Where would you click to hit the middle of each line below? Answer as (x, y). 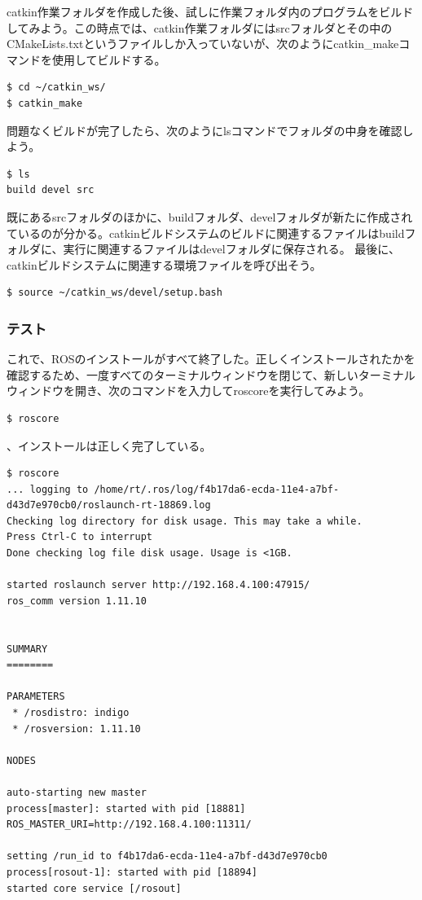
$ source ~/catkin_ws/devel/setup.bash (114, 293)
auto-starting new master (77, 792)
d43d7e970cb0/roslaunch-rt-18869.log (109, 505)
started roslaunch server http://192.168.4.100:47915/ (158, 585)
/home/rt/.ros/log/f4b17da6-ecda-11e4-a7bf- (217, 489)
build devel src (51, 190)
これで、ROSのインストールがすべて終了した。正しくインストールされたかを (211, 359)
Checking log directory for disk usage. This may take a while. (185, 521)
